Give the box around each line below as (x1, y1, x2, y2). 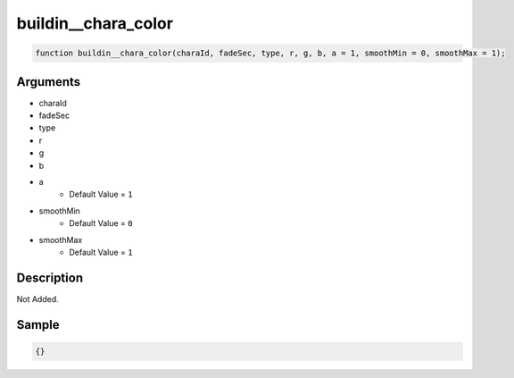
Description (16, 270, 84, 285)
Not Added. (16, 293, 60, 304)
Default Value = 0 (69, 218, 133, 229)
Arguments (16, 74, 81, 89)
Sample (16, 317, 60, 332)
